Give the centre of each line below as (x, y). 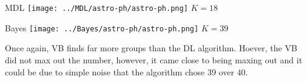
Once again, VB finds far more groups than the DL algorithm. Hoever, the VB (151, 48)
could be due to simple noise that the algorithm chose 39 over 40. (127, 71)
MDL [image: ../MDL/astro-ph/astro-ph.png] (96, 7)
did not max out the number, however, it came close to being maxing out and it (154, 59)
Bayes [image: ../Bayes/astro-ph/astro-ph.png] (102, 27)
